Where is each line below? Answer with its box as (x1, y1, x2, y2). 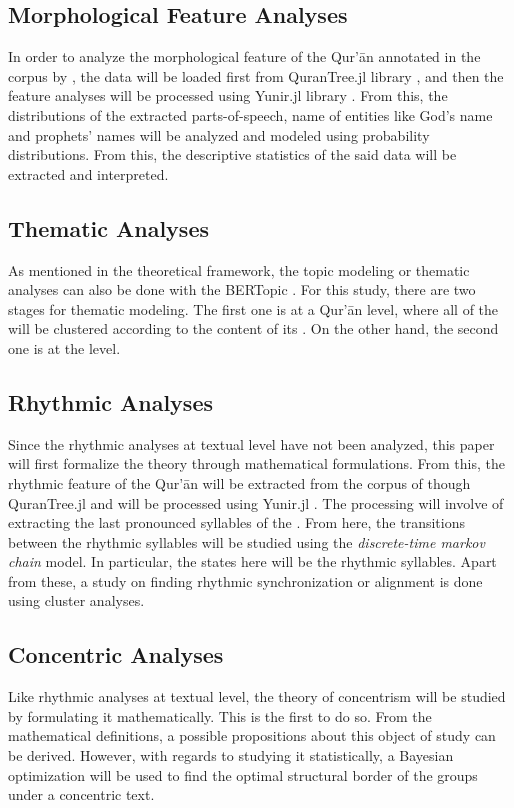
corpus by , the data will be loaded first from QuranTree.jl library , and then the (8, 65, 504, 86)
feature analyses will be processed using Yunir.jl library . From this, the (8, 85, 448, 106)
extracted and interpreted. (8, 163, 169, 184)
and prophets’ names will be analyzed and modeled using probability (8, 124, 430, 145)
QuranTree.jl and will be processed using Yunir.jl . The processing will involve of (8, 492, 504, 513)
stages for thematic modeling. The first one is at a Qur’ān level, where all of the (8, 298, 499, 319)
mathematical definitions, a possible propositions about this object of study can (8, 725, 496, 746)
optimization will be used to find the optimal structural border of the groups (8, 764, 478, 785)
